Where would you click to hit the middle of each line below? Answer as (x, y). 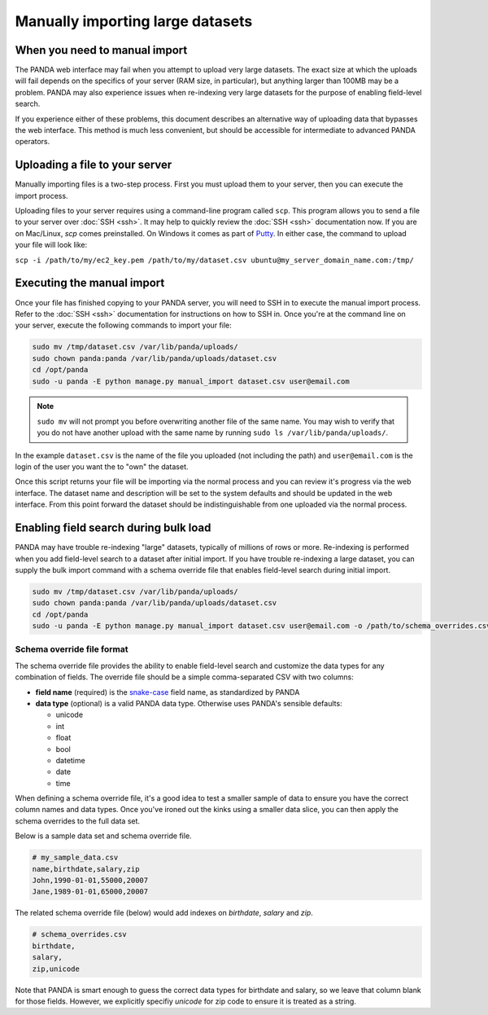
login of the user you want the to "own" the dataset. (102, 467)
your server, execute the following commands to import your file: (123, 325)
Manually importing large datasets (134, 21)
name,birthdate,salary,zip (86, 869)
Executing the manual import (90, 283)
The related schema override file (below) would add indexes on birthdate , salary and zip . (164, 913)
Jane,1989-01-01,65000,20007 (90, 892)
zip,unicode (56, 969)
